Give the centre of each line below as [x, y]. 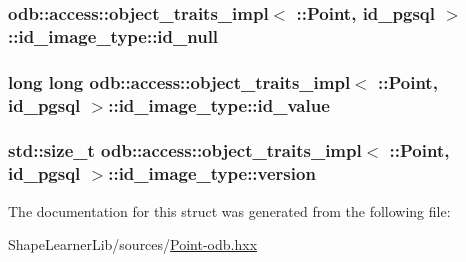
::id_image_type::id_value [219, 104]
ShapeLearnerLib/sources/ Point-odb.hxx [133, 244]
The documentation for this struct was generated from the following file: [229, 210]
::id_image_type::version [212, 173]
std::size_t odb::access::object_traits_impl [185, 150]
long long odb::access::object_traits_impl [179, 81]
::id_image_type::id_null [113, 35]
